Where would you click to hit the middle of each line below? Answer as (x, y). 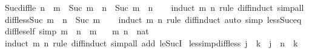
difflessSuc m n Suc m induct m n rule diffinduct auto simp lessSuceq (153, 19)
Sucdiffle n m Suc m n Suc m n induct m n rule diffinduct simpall (154, 7)
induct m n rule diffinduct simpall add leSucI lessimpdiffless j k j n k (151, 42)
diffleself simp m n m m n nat (77, 31)
